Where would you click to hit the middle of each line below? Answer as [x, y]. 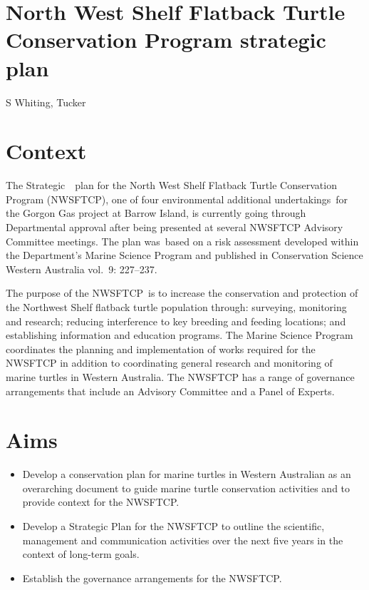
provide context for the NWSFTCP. [101, 502]
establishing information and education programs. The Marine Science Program [180, 335]
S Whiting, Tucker [46, 102]
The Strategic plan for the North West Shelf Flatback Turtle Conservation [171, 185]
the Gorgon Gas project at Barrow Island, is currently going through [156, 213]
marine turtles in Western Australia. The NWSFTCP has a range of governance [180, 376]
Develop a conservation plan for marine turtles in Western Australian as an [187, 474]
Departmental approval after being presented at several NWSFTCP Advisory [175, 227]
